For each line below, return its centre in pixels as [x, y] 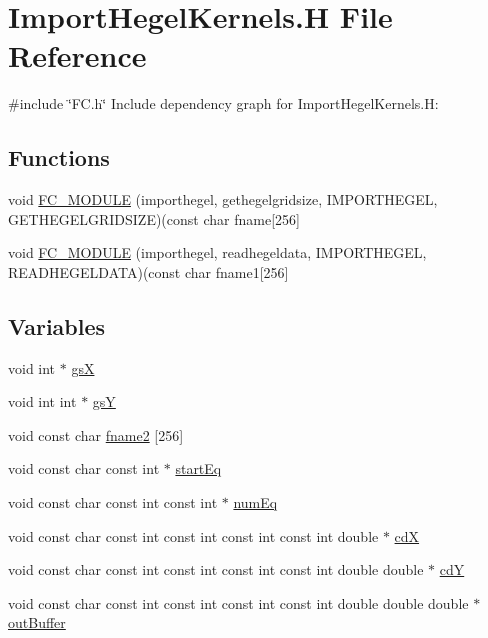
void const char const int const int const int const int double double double [238, 602]
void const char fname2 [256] [96, 434]
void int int [42, 401]
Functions [59, 157]
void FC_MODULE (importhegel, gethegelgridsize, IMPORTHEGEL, [223, 199]
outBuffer [37, 622]
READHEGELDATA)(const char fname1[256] [148, 271]
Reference [77, 55]
